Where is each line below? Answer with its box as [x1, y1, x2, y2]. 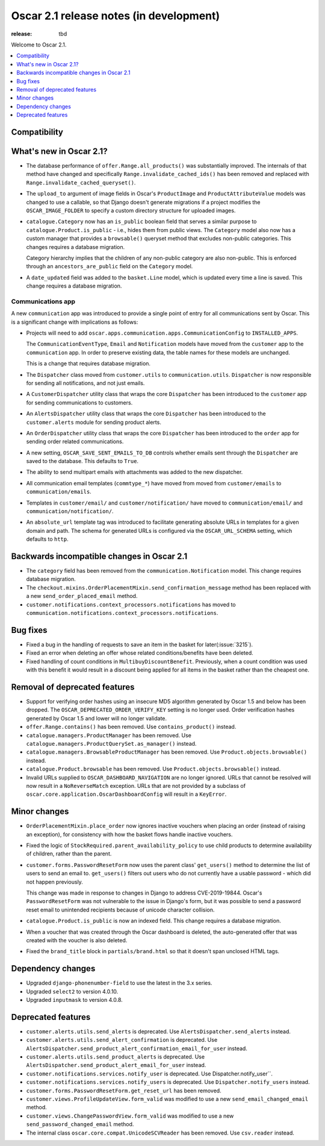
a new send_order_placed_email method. [26, 593, 138, 600]
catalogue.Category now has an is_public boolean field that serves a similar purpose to [26, 218, 257, 225]
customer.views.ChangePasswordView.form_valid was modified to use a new [26, 1112, 234, 1119]
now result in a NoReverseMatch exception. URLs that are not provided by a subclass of [26, 782, 246, 789]
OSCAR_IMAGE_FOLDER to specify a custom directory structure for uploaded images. [26, 207, 236, 214]
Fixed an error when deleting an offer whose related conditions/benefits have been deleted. [26, 649, 254, 656]
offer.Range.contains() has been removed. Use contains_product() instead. [26, 723, 237, 731]
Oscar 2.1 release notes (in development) [11, 9, 220, 22]
